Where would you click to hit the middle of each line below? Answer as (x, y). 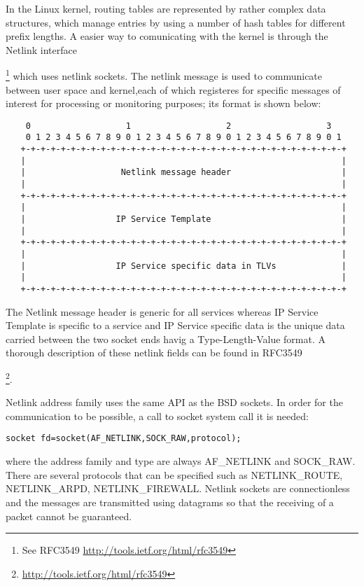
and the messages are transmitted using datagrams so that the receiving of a (170, 502)
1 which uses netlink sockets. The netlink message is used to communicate (164, 75)
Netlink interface (41, 49)
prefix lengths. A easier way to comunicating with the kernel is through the (167, 36)
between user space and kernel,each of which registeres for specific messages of (173, 89)
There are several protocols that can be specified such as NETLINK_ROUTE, (174, 474)
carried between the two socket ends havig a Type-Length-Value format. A (166, 339)
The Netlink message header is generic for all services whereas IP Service (162, 311)
